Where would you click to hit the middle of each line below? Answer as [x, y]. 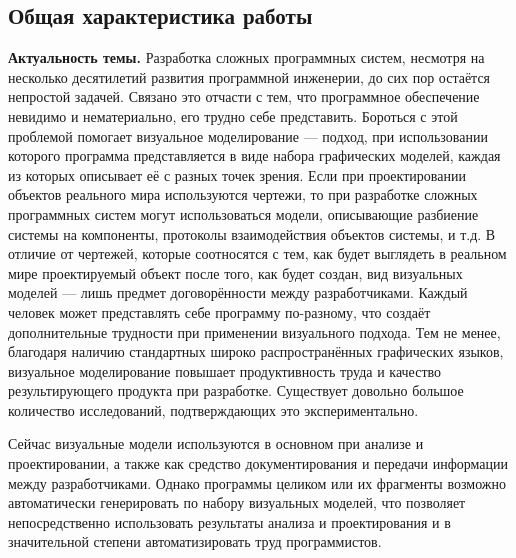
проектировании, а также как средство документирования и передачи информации [258, 463]
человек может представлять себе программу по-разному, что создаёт [219, 311]
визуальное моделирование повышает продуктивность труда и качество [225, 370]
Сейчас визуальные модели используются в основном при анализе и [216, 443]
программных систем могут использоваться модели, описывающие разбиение [243, 213]
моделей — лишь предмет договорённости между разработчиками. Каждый [238, 292]
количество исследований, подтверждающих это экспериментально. [213, 409]
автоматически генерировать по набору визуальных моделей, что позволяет [237, 502]
